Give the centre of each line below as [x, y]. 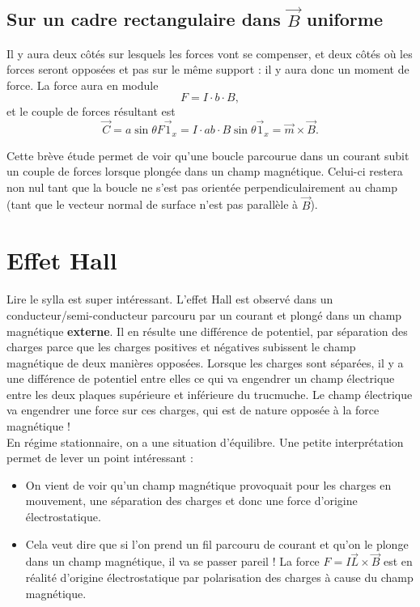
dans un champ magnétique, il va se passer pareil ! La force [172, 561]
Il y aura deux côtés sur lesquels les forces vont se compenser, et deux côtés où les [210, 53]
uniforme [344, 19]
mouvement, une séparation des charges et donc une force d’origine [191, 501]
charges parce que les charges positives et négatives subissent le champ [181, 347]
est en [398, 561]
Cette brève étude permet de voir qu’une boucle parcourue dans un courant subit [208, 155]
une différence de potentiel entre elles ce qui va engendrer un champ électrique [201, 378]
